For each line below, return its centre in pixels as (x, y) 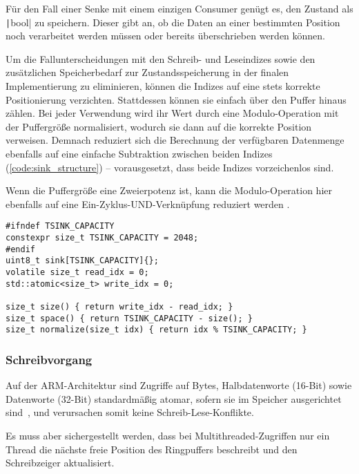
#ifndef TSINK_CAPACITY (60, 226)
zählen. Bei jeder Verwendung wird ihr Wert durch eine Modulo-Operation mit (172, 113)
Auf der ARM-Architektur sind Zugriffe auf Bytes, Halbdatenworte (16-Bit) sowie (179, 385)
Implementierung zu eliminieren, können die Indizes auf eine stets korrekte (163, 86)
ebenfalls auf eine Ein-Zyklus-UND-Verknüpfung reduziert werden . (148, 203)
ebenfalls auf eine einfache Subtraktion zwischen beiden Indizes (139, 153)
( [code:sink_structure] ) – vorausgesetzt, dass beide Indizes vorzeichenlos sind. (170, 167)
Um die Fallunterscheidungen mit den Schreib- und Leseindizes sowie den (161, 58)
